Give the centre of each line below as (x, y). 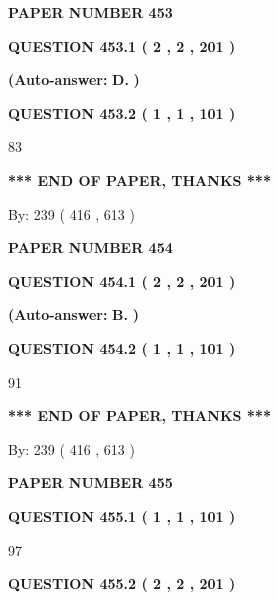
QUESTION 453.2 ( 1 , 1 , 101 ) (122, 112)
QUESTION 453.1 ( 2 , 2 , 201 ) (122, 45)
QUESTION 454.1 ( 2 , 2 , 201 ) (122, 280)
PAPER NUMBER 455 (90, 482)
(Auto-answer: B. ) (73, 314)
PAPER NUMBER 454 (90, 247)
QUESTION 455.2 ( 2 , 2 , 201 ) (122, 583)
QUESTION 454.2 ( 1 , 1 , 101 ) (122, 347)
